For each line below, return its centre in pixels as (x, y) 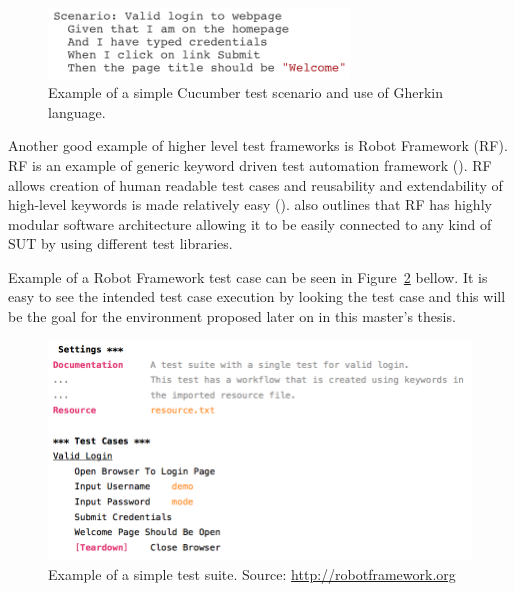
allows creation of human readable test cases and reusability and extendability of (255, 184)
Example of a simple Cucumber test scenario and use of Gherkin (246, 92)
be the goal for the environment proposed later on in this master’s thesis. (232, 316)
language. (77, 111)
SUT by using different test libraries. (120, 243)
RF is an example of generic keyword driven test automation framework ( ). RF (250, 164)
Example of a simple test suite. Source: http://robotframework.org (252, 573)
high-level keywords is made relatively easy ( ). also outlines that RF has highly (250, 204)
